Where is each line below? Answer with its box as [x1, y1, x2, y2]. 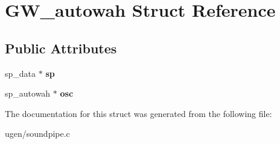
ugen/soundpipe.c [5, 127, 70, 140]
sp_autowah [5, 87, 51, 100]
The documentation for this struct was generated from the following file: [5, 107, 272, 119]
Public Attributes [5, 38, 117, 57]
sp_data [5, 67, 36, 79]
